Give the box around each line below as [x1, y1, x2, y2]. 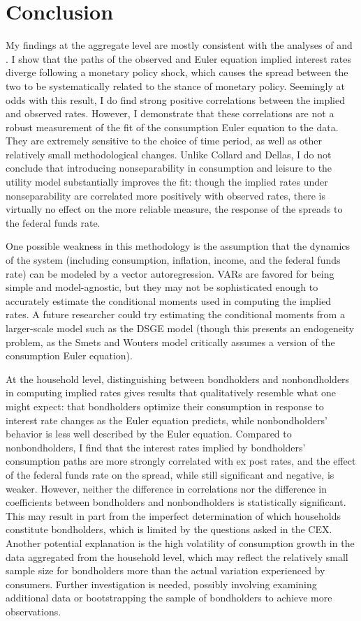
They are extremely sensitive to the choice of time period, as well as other [6, 133, 323, 148]
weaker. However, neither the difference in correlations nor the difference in [6, 481, 327, 495]
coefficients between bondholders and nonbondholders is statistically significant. [6, 495, 346, 509]
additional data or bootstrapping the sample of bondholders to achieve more [6, 590, 332, 605]
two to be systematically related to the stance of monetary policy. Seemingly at [6, 78, 345, 93]
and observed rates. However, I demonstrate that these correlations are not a [6, 106, 334, 121]
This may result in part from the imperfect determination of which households [6, 508, 341, 523]
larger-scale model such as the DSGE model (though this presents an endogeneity [6, 321, 355, 335]
